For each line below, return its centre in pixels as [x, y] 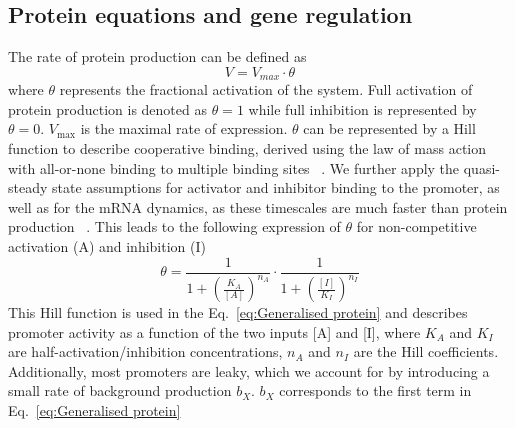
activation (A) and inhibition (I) [107, 246]
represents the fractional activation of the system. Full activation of [266, 89]
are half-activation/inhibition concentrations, [145, 351]
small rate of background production [120, 390]
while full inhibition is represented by [362, 108]
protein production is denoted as [107, 108]
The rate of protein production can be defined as [157, 56]
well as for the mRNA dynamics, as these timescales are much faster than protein [258, 206]
